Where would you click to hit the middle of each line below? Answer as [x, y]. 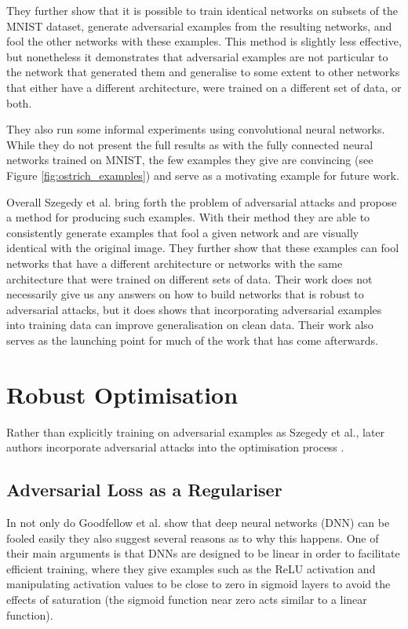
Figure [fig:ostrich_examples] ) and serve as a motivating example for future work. [203, 175]
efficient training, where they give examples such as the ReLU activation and [191, 568]
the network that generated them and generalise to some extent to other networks [203, 72]
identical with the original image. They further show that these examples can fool [203, 248]
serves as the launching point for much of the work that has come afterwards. [192, 340]
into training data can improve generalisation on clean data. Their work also [190, 325]
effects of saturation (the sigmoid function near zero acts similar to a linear [187, 599]
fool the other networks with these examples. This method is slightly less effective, [204, 41]
